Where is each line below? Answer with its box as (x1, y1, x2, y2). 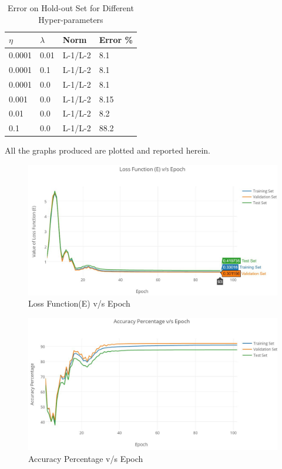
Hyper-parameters (38, 13, 103, 25)
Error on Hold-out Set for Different (8, 2, 134, 14)
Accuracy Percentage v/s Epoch (28, 452, 143, 464)
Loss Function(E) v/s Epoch (28, 297, 130, 310)
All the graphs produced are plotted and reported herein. (5, 144, 210, 157)
